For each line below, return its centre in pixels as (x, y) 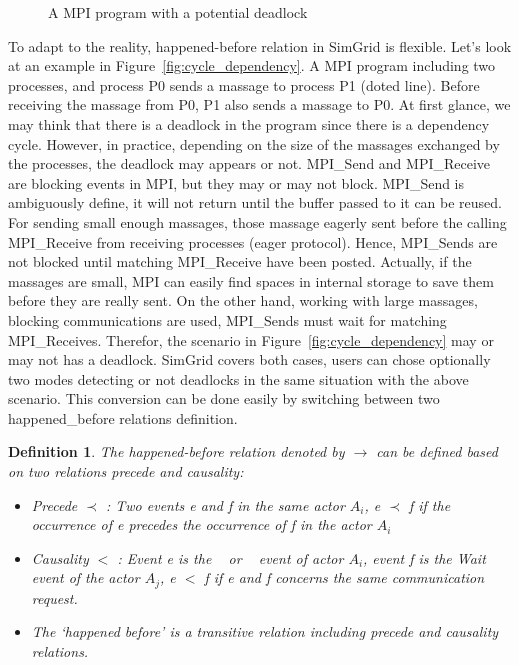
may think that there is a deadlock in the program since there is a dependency (249, 123)
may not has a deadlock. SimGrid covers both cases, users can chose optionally (249, 359)
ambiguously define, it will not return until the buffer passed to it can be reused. (255, 202)
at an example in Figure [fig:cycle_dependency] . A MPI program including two (252, 65)
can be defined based (437, 451)
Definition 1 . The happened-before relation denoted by (176, 451)
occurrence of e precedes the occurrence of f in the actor (201, 524)
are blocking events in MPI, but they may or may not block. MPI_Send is (236, 182)
